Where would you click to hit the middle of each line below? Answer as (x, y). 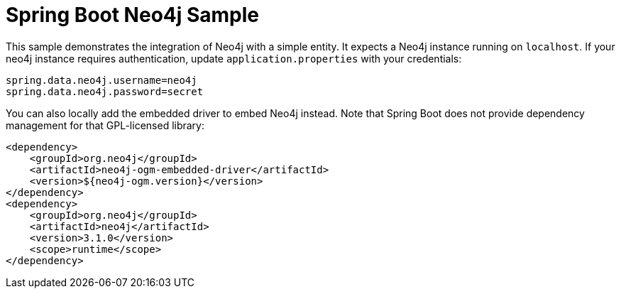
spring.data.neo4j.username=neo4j (101, 80)
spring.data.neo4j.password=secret (105, 91)
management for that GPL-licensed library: (105, 125)
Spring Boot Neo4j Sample (133, 15)
